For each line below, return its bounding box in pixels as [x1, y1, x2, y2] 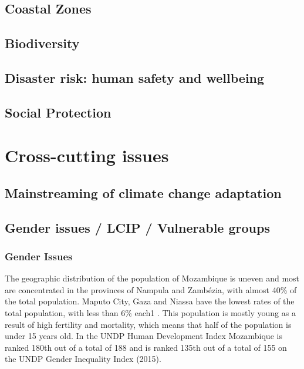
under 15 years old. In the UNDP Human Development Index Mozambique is [5, 330, 282, 342]
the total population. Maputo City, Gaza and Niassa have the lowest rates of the [5, 295, 295, 307]
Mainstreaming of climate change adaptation [5, 183, 282, 202]
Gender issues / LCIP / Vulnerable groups [5, 218, 270, 236]
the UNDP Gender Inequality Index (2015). [5, 353, 161, 365]
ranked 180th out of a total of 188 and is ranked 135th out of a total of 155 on [5, 341, 287, 353]
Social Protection [5, 103, 112, 121]
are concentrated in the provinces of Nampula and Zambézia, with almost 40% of [5, 283, 297, 296]
